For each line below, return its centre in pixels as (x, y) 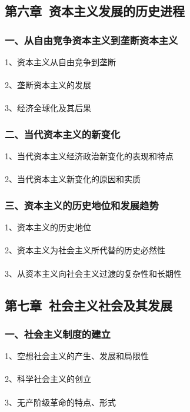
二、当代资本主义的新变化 (63, 134)
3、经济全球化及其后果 (48, 108)
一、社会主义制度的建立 (58, 334)
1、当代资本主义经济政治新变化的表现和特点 (89, 156)
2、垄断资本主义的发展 (48, 85)
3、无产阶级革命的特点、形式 (60, 402)
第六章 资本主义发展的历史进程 (95, 11)
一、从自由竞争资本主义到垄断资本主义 (91, 40)
